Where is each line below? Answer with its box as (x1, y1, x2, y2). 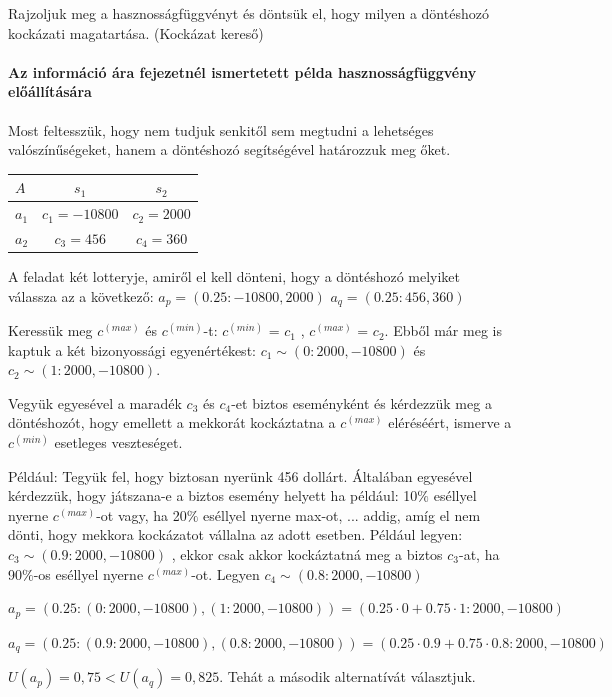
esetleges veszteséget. (54, 432, 183, 453)
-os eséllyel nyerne (33, 563, 144, 584)
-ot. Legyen (191, 563, 260, 584)
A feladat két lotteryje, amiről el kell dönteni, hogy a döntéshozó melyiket (8, 266, 461, 287)
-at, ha (459, 544, 500, 565)
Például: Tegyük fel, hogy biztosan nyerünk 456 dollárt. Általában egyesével (8, 465, 473, 486)
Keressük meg (8, 320, 93, 341)
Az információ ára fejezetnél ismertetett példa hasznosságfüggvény (8, 61, 477, 82)
